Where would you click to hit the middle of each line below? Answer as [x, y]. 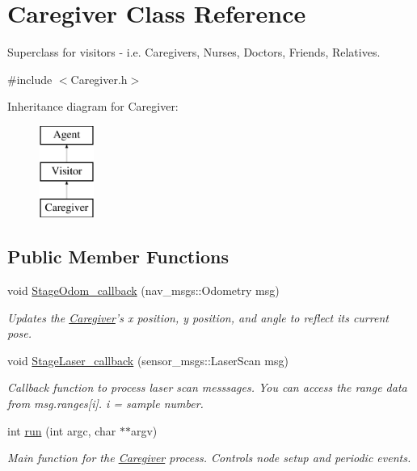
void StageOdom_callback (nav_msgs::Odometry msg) [143, 290]
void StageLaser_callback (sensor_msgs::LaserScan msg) [148, 360]
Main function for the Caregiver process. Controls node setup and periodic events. [209, 458]
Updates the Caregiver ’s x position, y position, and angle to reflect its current [198, 317]
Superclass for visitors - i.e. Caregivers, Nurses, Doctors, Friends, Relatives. [194, 52]
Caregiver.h [99, 79]
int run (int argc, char [62, 430]
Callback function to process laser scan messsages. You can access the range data [207, 387]
